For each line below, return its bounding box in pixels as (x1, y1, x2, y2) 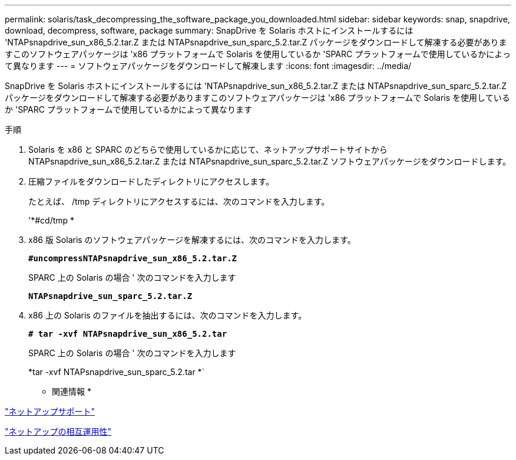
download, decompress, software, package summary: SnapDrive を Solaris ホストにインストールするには (5, 25, 414, 35)
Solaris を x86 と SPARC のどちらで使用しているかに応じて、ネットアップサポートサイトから (28, 144, 388, 155)
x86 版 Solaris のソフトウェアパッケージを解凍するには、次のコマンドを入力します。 (28, 235, 356, 245)
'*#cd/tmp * (28, 215, 75, 225)
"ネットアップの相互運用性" (5, 426, 112, 436)
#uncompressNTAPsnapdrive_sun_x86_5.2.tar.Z (28, 254, 237, 263)
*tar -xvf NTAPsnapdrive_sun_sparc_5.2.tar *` (28, 367, 205, 377)
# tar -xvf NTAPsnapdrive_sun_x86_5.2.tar (28, 329, 227, 339)
